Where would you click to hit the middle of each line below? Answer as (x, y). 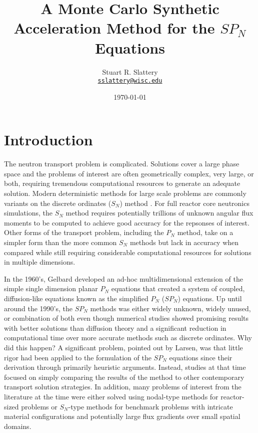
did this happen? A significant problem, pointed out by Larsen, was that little (123, 347)
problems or (39, 406)
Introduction (48, 140)
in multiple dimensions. (40, 262)
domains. (18, 426)
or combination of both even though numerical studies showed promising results (126, 318)
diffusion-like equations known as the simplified (76, 298)
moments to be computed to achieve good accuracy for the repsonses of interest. (127, 222)
